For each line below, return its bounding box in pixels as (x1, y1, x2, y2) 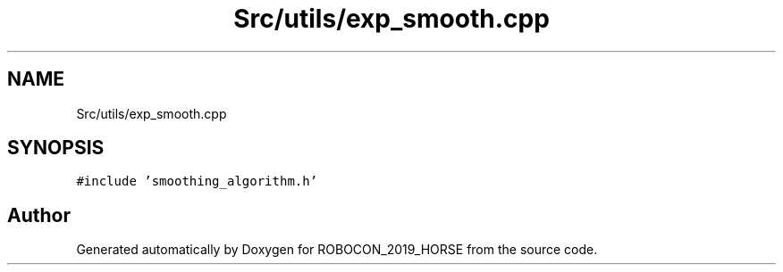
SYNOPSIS (7, 136, 105, 160)
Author (7, 203, 71, 227)
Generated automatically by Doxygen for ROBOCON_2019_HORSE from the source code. (76, 242, 598, 258)
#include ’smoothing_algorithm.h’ (76, 174, 318, 189)
